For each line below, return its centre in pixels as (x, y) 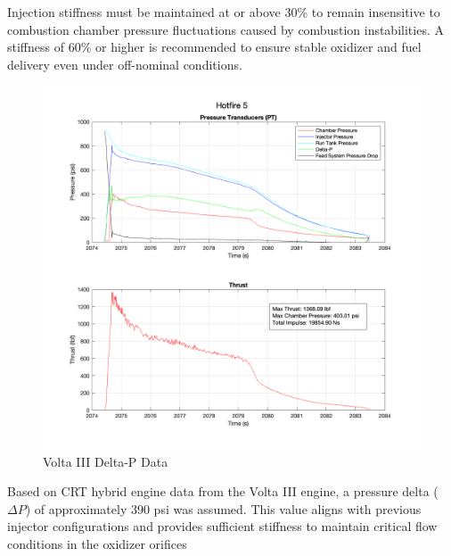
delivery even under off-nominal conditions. (125, 64)
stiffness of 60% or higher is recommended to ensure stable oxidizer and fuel (214, 47)
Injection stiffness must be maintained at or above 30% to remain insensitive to (224, 12)
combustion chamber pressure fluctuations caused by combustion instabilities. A (225, 29)
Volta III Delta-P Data (106, 461)
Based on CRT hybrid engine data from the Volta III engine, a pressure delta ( (223, 491)
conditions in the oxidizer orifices (97, 543)
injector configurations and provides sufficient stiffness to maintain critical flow (222, 526)
